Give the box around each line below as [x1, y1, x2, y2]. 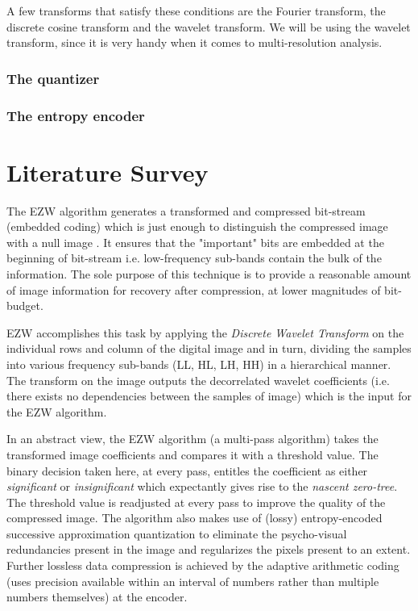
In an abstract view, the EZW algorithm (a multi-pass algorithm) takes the [6, 430, 379, 447]
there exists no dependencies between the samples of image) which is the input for [6, 387, 412, 404]
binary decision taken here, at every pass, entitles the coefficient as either [6, 462, 368, 479]
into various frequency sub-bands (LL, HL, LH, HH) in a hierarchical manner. [6, 355, 391, 372]
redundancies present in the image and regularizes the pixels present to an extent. [6, 541, 411, 558]
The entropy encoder [6, 105, 145, 125]
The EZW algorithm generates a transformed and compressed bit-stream [6, 202, 366, 219]
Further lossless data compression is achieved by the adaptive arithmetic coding [6, 557, 399, 574]
